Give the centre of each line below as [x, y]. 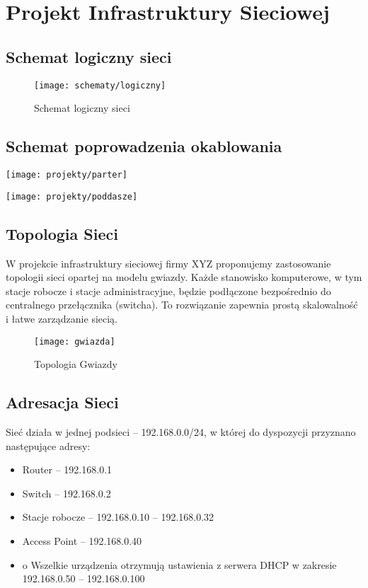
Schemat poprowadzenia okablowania [144, 146]
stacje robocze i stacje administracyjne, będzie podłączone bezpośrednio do [168, 290]
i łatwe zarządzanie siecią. [62, 318]
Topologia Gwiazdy [76, 364]
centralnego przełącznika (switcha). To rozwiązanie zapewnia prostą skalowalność [182, 305]
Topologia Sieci [62, 233]
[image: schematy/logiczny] [100, 85]
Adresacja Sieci [62, 402]
